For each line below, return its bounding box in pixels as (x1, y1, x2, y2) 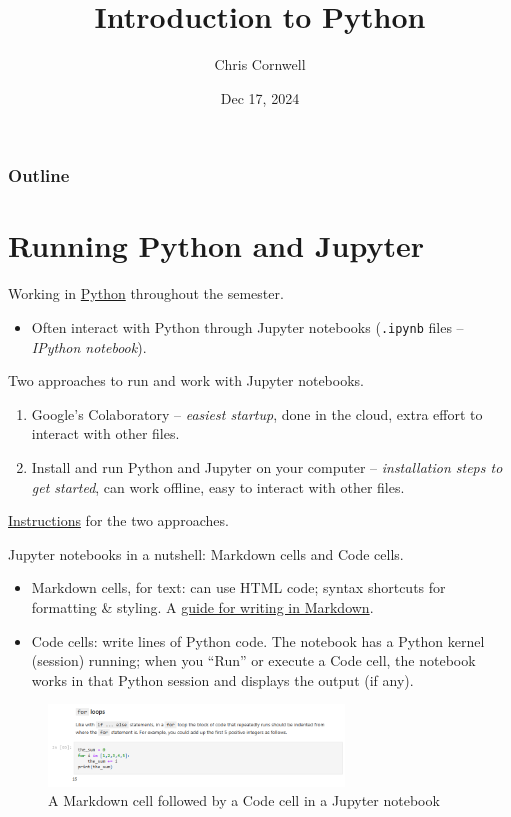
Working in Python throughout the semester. (8, 283, 284, 304)
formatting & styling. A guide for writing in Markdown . (31, 596, 374, 617)
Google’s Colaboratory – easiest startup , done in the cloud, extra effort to (31, 403, 483, 424)
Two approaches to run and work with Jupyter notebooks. (8, 370, 364, 391)
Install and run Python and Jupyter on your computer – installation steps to (31, 456, 503, 477)
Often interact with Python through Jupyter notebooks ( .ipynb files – (31, 316, 464, 337)
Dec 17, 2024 (220, 87, 300, 108)
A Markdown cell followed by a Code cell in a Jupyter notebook (48, 790, 440, 811)
